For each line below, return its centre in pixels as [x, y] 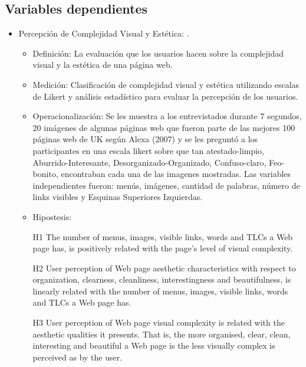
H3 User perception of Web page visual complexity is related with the [159, 322]
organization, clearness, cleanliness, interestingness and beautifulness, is [162, 279]
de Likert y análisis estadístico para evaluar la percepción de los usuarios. [165, 96]
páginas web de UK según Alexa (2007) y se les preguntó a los [145, 139]
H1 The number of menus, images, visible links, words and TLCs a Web [163, 236]
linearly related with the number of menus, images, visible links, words [160, 291]
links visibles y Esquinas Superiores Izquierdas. [118, 197]
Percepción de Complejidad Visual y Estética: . [104, 33]
